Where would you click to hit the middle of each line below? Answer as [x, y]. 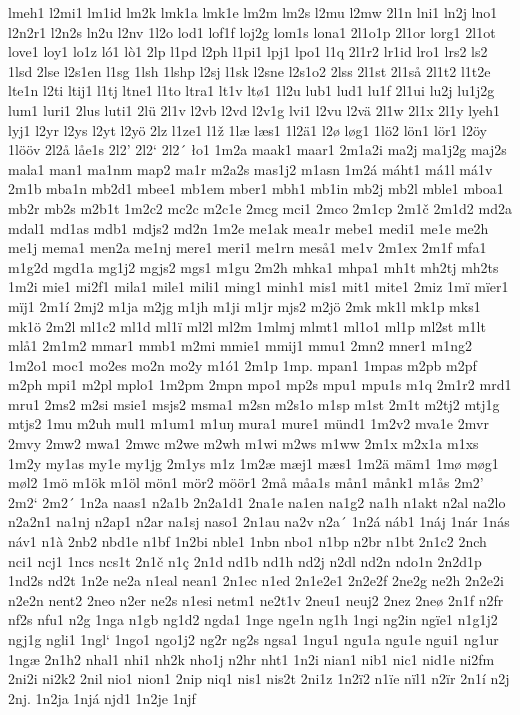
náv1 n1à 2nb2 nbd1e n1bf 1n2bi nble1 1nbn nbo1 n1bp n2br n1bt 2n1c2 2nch [247, 541]
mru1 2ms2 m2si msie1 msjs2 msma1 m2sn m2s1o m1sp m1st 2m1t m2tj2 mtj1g [254, 403]
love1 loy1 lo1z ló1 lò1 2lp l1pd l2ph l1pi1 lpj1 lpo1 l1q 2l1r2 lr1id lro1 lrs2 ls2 [248, 51]
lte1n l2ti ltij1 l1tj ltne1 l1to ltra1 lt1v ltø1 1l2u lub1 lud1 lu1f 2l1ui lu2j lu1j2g [251, 90]
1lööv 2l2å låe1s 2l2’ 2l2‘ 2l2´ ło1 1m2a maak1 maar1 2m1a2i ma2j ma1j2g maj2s [257, 149]
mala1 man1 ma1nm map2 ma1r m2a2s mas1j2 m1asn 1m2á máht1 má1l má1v [250, 168]
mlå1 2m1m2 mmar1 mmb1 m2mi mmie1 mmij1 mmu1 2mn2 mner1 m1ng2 [240, 345]
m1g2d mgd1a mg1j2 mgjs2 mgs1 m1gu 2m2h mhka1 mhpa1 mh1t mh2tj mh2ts [253, 266]
